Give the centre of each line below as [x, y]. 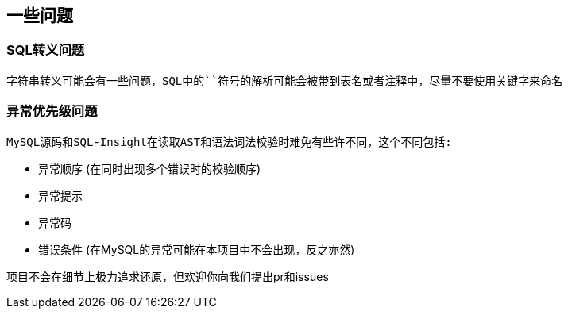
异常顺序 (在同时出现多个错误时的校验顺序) [150, 168]
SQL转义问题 [46, 50]
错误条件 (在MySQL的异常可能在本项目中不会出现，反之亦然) [197, 249]
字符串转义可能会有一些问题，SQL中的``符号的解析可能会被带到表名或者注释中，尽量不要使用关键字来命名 [285, 81]
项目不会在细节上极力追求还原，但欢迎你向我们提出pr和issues [168, 276]
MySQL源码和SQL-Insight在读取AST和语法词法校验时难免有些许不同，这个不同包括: [229, 142]
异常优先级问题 [52, 111]
